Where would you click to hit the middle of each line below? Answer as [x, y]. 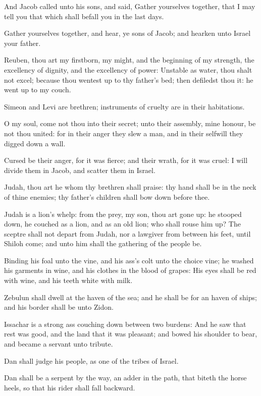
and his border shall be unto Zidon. [59, 307]
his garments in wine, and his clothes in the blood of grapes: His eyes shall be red [130, 270]
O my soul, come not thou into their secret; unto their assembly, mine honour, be [130, 123]
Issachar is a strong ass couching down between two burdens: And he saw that [125, 324]
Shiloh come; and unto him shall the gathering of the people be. [103, 243]
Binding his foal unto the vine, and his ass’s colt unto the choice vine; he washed [129, 260]
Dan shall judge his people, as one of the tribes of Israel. [91, 360]
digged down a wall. [35, 143]
